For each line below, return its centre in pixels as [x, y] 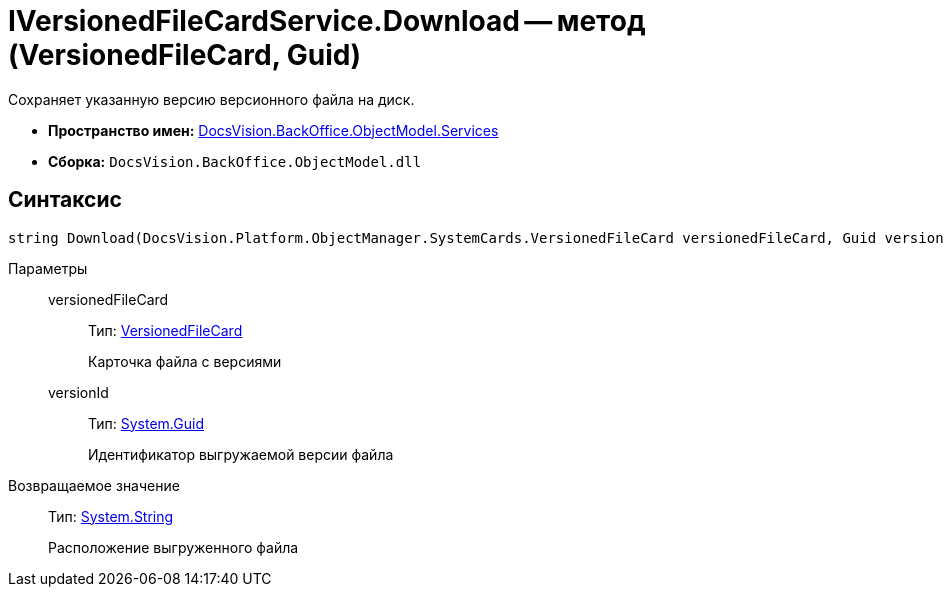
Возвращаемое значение [94, 485]
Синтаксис [65, 200]
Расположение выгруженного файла [173, 547]
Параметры [48, 268]
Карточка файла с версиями [185, 361]
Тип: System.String [111, 516]
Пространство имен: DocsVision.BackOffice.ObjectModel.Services [273, 130]
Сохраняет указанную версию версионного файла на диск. [211, 99]
